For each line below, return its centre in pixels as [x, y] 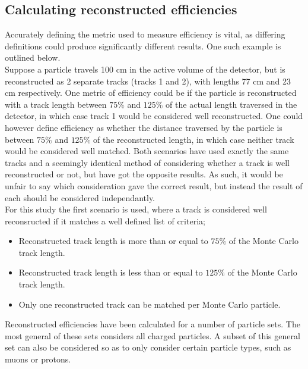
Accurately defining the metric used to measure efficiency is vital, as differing [145, 34]
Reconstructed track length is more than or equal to [113, 241]
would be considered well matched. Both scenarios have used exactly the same [147, 151]
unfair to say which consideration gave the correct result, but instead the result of [154, 185]
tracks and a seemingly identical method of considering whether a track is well [147, 162]
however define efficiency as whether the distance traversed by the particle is [144, 127]
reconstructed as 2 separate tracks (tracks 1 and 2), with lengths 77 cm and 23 [148, 81]
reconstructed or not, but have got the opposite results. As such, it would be [144, 174]
